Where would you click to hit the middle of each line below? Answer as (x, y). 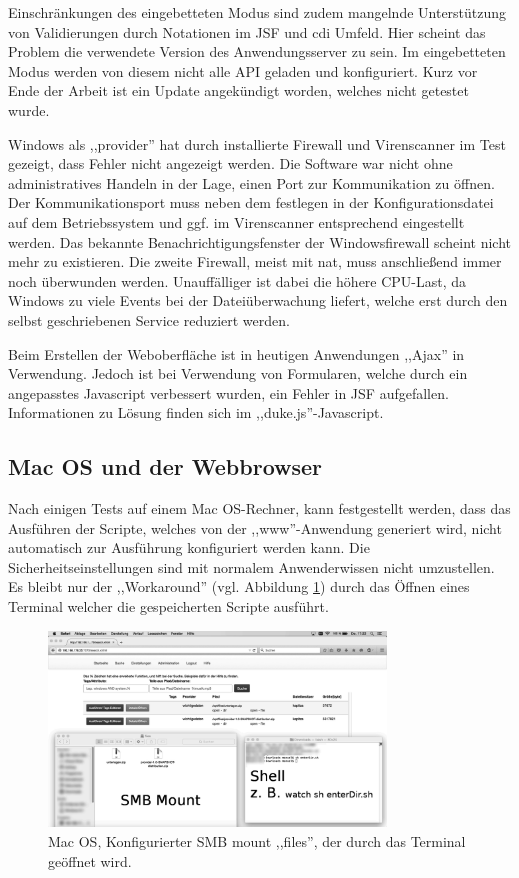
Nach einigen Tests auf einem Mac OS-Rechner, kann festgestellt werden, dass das (259, 508)
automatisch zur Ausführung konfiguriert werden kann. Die (189, 547)
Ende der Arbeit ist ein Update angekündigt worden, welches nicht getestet (238, 90)
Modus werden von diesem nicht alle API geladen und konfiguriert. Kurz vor (243, 70)
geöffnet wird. (90, 860)
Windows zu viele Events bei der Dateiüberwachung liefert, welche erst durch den (258, 300)
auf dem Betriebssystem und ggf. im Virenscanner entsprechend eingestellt (236, 221)
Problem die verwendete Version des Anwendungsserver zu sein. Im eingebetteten (257, 51)
